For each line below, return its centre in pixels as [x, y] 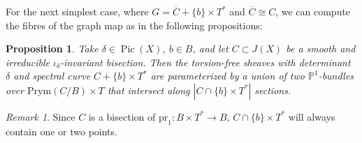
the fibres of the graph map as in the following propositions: [134, 25]
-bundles [336, 76]
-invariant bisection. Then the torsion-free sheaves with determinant [205, 62]
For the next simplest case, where [77, 11]
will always [312, 116]
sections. [273, 90]
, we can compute [313, 11]
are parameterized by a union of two [227, 76]
